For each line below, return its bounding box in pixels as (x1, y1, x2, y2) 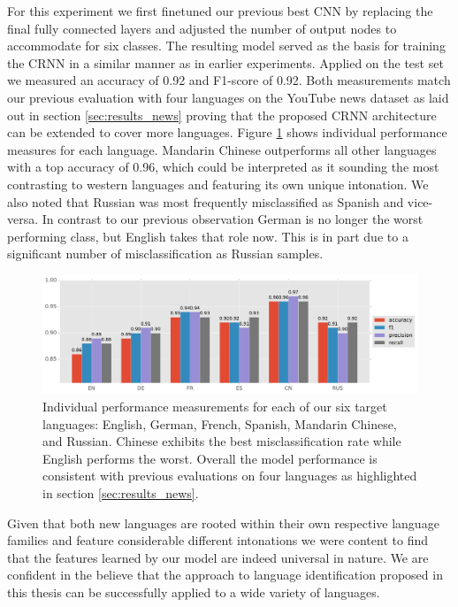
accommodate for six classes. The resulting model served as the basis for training (7, 36, 446, 55)
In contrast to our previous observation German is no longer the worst (42, 210, 424, 228)
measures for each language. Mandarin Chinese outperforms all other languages (7, 140, 437, 158)
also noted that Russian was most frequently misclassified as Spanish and (7, 192, 404, 211)
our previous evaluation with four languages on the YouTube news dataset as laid (7, 88, 449, 106)
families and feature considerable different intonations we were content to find (7, 531, 428, 549)
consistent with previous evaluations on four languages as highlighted (42, 466, 417, 485)
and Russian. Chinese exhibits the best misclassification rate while (42, 432, 401, 450)
